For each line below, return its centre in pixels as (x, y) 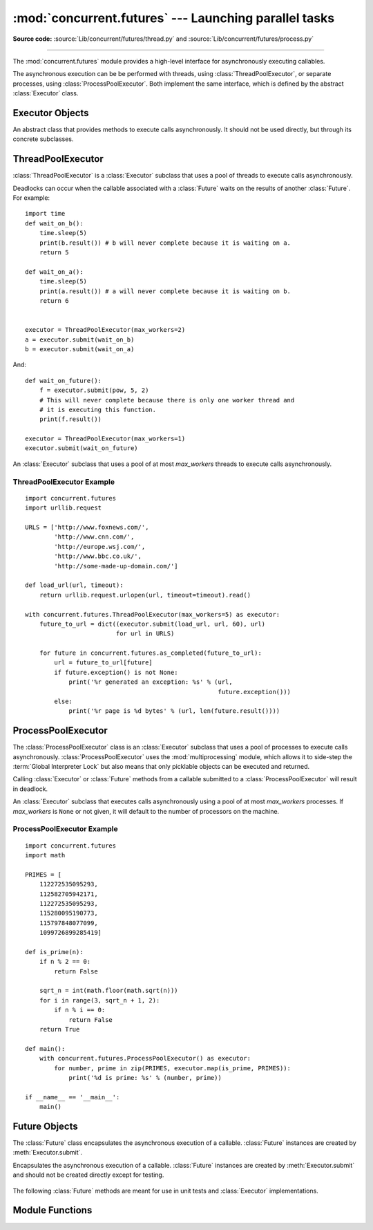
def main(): (45, 1049)
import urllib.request (64, 508)
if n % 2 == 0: (65, 962)
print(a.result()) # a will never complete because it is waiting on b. (165, 291)
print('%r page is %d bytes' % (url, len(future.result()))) (174, 711)
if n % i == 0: (80, 1010)
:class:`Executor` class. (46, 93)
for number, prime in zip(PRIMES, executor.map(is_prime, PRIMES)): (173, 1068)
